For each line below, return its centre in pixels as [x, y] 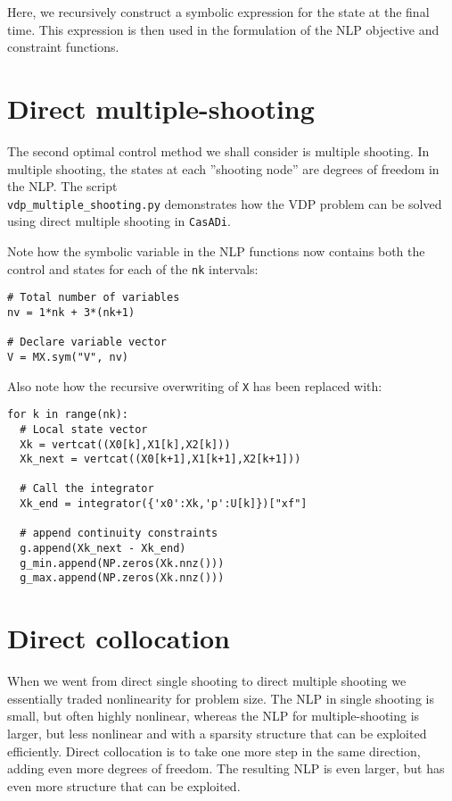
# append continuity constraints [119, 534]
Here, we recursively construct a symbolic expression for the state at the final [218, 12]
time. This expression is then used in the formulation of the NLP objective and [223, 29]
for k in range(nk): [68, 415]
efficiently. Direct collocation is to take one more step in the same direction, [214, 751]
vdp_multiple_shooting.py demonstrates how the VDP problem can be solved [225, 203]
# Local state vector [84, 429]
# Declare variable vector [87, 342]
